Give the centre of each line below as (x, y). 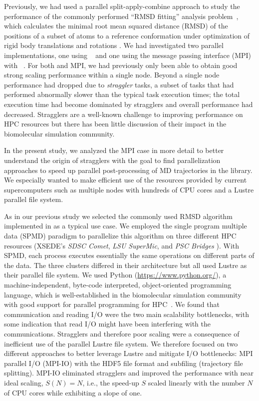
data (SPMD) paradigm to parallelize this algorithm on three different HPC (120, 236)
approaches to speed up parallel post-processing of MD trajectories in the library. (128, 170)
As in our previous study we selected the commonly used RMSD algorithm (118, 216)
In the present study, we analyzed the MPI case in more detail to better (114, 150)
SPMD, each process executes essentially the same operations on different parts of (129, 255)
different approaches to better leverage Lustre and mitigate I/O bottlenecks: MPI (129, 353)
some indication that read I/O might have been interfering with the (107, 324)
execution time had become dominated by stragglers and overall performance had (129, 104)
